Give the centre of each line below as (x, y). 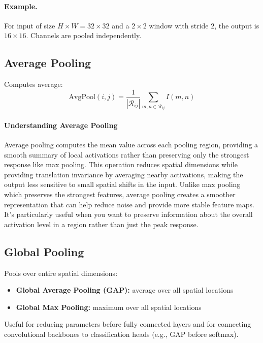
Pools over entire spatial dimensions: (61, 273)
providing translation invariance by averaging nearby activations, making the (124, 174)
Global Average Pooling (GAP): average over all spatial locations (125, 290)
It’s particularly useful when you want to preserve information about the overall (128, 214)
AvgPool (82, 97)
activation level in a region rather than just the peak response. (101, 224)
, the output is (237, 25)
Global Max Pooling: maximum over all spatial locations (109, 307)
